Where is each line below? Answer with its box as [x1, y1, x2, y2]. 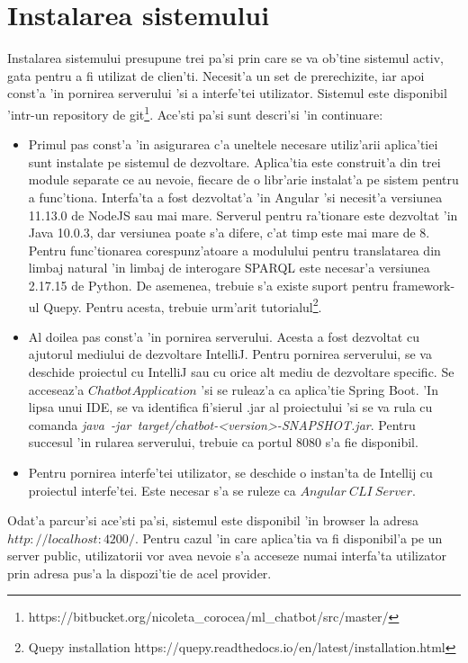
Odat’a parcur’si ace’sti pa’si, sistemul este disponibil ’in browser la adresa [7, 511, 419, 530]
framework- [392, 275, 455, 294]
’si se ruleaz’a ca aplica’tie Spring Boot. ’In [201, 380, 438, 399]
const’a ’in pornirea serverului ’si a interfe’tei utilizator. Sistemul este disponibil [7, 84, 447, 103]
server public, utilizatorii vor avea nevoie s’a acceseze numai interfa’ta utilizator [7, 546, 447, 565]
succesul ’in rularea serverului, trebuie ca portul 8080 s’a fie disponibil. [28, 433, 418, 452]
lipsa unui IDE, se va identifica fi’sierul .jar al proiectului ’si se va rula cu [28, 398, 433, 417]
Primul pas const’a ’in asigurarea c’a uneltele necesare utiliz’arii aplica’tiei [28, 135, 438, 154]
